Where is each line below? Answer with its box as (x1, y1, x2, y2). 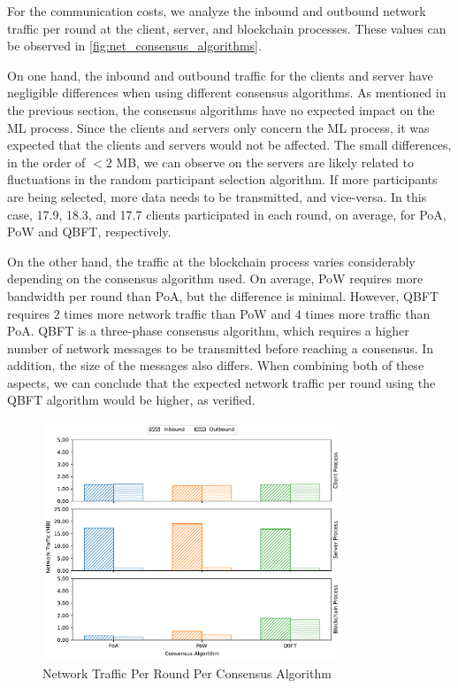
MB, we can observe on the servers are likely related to (116, 152, 414, 171)
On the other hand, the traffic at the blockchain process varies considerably (7, 251, 416, 270)
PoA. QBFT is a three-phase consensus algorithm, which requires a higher (7, 321, 409, 340)
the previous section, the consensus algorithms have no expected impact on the (7, 100, 435, 119)
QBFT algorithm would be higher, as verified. (7, 390, 256, 409)
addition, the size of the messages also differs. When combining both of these (7, 356, 424, 375)
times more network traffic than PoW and (64, 304, 291, 322)
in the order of (7, 152, 86, 171)
